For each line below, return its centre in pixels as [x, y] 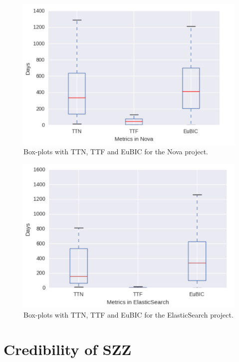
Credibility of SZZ [68, 349]
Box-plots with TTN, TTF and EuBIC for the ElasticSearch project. [128, 315]
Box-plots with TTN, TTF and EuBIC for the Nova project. [116, 152]
